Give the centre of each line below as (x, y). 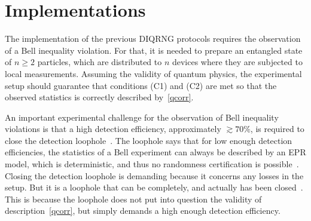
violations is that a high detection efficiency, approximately (113, 129)
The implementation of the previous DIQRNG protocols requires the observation (153, 39)
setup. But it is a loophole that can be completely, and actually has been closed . (154, 187)
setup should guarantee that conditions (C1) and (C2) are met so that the (141, 85)
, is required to (277, 129)
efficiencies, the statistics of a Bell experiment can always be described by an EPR (155, 152)
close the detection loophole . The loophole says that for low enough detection (149, 140)
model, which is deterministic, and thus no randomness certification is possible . (152, 164)
